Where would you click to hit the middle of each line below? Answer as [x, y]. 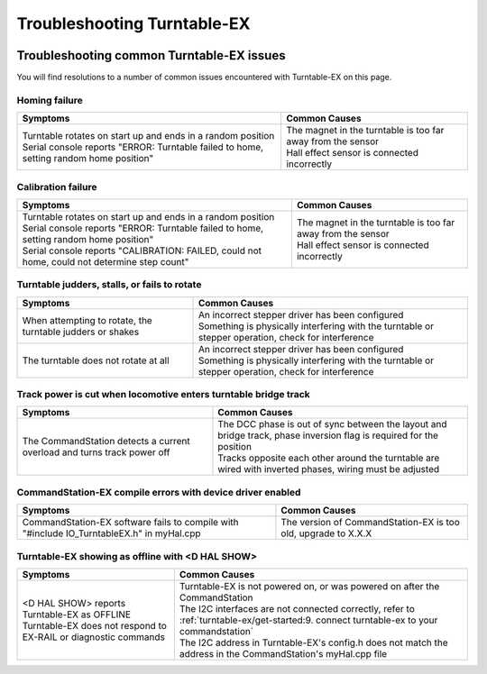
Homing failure [50, 100]
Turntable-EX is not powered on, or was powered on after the [309, 586]
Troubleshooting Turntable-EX [133, 23]
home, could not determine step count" [106, 261]
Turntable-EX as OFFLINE [76, 615]
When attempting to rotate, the [87, 320]
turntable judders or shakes [81, 332]
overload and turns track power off [96, 452]
